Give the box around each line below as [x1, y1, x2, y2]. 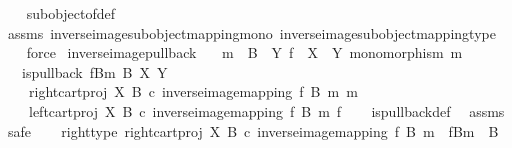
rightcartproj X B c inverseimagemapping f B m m [28, 81, 358, 102]
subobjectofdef [26, 3, 116, 23]
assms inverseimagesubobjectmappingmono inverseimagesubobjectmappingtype [7, 22, 496, 43]
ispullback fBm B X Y [21, 61, 168, 82]
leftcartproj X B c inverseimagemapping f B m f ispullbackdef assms [28, 100, 505, 121]
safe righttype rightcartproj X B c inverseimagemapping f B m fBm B [7, 120, 499, 141]
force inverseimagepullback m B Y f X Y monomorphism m [26, 42, 463, 63]
